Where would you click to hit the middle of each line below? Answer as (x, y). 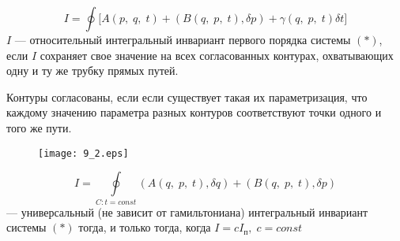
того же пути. (39, 127)
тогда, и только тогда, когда (145, 227)
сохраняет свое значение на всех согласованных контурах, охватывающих (217, 55)
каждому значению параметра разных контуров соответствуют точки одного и (194, 112)
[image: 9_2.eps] (83, 153)
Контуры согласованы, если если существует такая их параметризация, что (187, 96)
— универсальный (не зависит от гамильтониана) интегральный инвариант (187, 211)
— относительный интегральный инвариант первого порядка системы (183, 39)
